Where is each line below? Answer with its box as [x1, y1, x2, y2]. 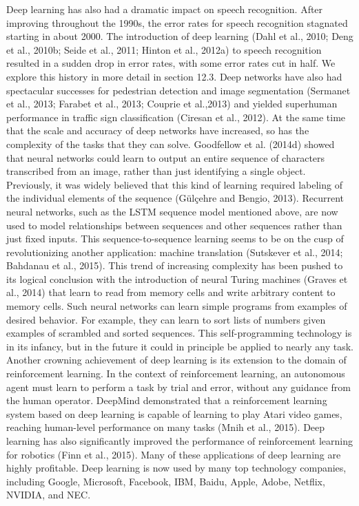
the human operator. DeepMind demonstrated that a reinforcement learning [6, 393, 327, 408]
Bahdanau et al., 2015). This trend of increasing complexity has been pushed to [6, 258, 343, 273]
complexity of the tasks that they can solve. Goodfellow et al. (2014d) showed [6, 136, 335, 151]
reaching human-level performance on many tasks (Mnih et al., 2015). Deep [6, 420, 325, 434]
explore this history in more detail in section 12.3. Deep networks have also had [6, 69, 342, 83]
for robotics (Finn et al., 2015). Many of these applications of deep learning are [6, 447, 341, 461]
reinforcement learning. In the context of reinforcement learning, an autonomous [6, 366, 345, 381]
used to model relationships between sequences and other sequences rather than [6, 218, 342, 232]
